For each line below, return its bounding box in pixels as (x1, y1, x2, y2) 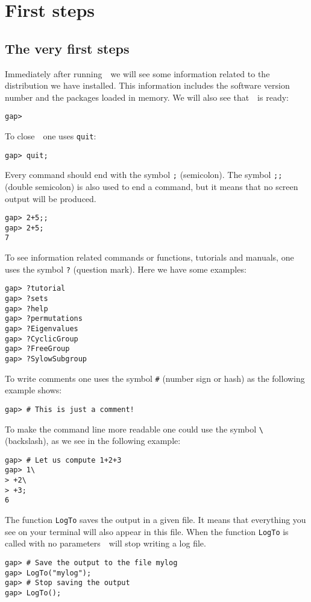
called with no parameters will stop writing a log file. (5, 537, 206, 550)
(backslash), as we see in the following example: (5, 434, 181, 447)
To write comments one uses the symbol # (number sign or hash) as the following (5, 372, 305, 384)
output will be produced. (5, 192, 96, 204)
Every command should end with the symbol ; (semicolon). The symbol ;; (5, 168, 283, 181)
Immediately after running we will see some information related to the (5, 67, 270, 80)
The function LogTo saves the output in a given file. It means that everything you (5, 513, 306, 526)
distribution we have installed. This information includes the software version (5, 79, 290, 92)
